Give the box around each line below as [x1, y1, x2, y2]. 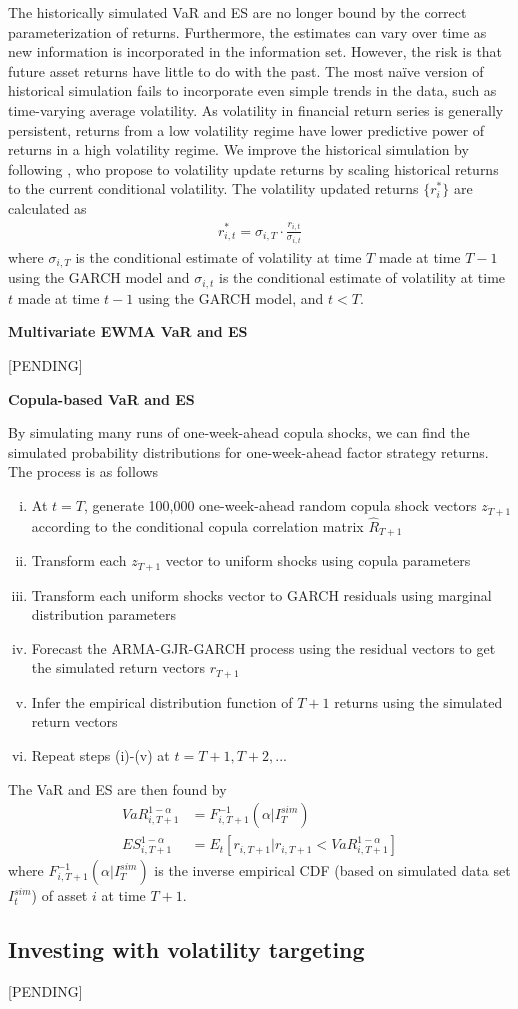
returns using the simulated [334, 691, 503, 712]
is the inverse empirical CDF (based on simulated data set [154, 860, 511, 881]
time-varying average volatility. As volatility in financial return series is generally [8, 99, 504, 120]
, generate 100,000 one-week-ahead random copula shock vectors [83, 495, 477, 516]
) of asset [31, 885, 88, 906]
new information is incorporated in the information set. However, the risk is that [8, 41, 503, 62]
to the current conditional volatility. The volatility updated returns [8, 178, 419, 199]
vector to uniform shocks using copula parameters [165, 550, 471, 571]
